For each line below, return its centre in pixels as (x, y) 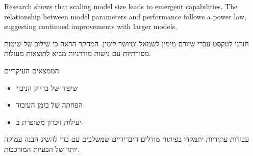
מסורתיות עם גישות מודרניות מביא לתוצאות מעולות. (78, 53)
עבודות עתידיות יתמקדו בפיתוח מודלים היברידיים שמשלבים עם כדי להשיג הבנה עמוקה (127, 139)
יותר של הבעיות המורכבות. (42, 149)
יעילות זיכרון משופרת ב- (50, 122)
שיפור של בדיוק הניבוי (47, 87)
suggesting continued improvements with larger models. (91, 26)
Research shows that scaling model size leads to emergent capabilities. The (121, 6)
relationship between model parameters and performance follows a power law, (125, 16)
